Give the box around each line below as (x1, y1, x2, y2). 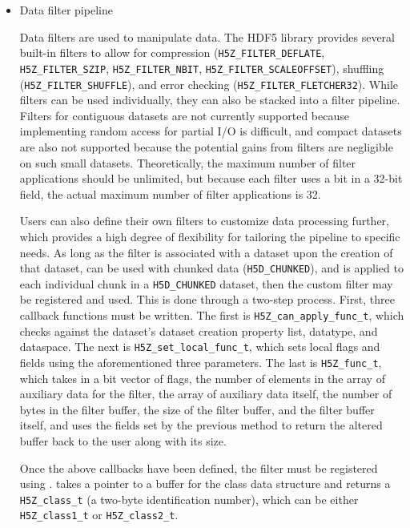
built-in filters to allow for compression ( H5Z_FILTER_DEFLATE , (19, 44, 325, 61)
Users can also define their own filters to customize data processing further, (19, 212, 389, 229)
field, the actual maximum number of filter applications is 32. (19, 185, 321, 202)
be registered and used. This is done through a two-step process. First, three (19, 291, 395, 308)
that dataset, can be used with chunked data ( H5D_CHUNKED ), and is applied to (19, 260, 404, 276)
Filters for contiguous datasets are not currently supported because (19, 107, 349, 123)
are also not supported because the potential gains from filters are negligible (19, 138, 393, 155)
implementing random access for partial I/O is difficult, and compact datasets (19, 123, 402, 139)
